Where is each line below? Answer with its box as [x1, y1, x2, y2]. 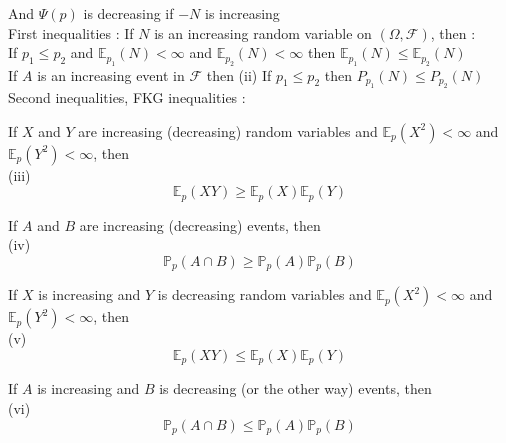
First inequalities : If [8, 22, 134, 43]
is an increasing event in [37, 64, 185, 85]
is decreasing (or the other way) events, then [159, 378, 432, 399]
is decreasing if [83, 3, 174, 23]
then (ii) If [206, 64, 272, 85]
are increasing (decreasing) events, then [79, 214, 321, 235]
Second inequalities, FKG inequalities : [8, 87, 246, 107]
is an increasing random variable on [154, 22, 372, 43]
